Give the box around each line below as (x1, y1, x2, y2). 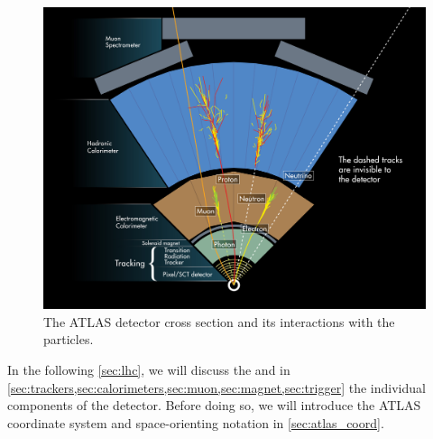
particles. (43, 330, 94, 349)
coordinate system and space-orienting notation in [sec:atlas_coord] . (7, 413, 384, 432)
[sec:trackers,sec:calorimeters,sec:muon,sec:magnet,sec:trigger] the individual (7, 378, 426, 397)
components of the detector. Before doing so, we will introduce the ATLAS (7, 396, 421, 415)
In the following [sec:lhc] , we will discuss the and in (7, 360, 290, 378)
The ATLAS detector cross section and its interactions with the (43, 312, 395, 331)
